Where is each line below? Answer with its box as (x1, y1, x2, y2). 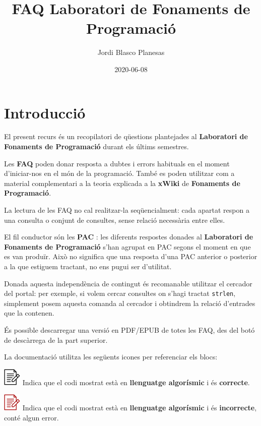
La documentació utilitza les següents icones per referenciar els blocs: (4, 351, 218, 362)
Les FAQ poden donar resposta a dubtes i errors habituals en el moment (4, 158, 230, 168)
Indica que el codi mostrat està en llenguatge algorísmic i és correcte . (22, 377, 250, 387)
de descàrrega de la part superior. (4, 334, 108, 345)
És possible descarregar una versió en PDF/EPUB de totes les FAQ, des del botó (4, 325, 255, 335)
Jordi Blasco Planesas (97, 47, 165, 57)
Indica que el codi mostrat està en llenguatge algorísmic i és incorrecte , (22, 402, 257, 413)
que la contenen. (4, 308, 54, 318)
